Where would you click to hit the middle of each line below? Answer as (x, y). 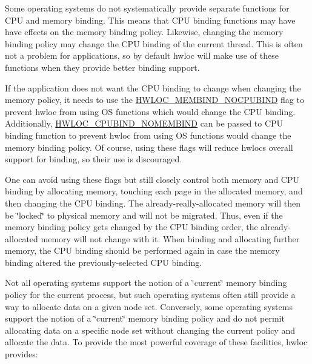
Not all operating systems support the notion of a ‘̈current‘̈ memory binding (146, 283)
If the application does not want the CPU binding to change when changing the (153, 88)
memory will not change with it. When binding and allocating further (170, 238)
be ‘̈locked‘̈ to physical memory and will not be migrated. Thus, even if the (144, 215)
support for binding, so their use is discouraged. (94, 159)
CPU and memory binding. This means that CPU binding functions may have (150, 20)
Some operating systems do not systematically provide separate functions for (147, 8)
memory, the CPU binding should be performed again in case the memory (142, 250)
